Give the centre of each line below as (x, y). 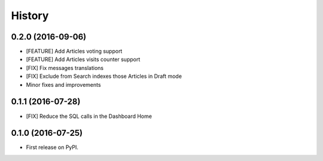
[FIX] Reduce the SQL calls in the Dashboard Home (89, 116)
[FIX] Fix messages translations (65, 68)
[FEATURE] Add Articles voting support (74, 51)
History (30, 16)
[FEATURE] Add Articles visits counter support (83, 59)
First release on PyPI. (52, 147)
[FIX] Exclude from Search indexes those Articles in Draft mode (104, 76)
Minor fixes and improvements (63, 84)
